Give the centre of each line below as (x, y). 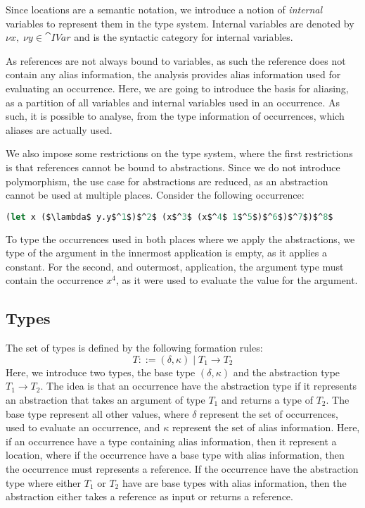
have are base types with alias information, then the (234, 482)
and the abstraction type (287, 372)
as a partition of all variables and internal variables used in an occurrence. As (173, 102)
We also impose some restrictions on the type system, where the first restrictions (179, 153)
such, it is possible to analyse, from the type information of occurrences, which (175, 116)
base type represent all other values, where (97, 413)
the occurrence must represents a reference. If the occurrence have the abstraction (182, 468)
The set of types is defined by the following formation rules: (134, 348)
